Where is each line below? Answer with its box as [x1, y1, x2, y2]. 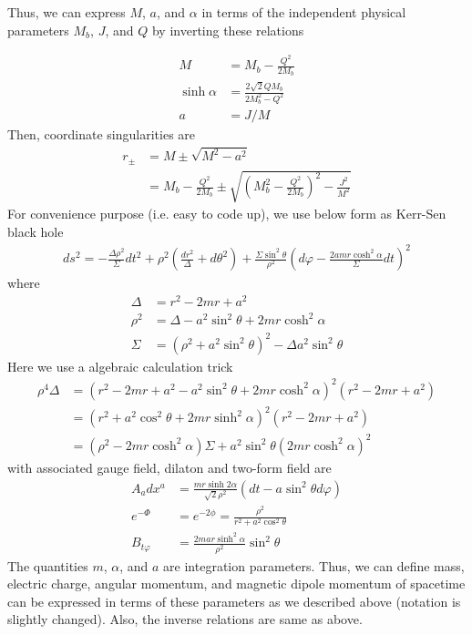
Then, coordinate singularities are [7, 125, 196, 144]
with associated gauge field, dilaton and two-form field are [7, 457, 332, 476]
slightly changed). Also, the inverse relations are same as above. [7, 609, 363, 629]
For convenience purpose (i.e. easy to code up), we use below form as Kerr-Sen [7, 204, 446, 223]
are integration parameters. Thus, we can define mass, [163, 556, 465, 575]
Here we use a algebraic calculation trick [7, 356, 233, 375]
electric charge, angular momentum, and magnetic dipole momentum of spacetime [7, 574, 466, 593]
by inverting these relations [151, 20, 304, 39]
